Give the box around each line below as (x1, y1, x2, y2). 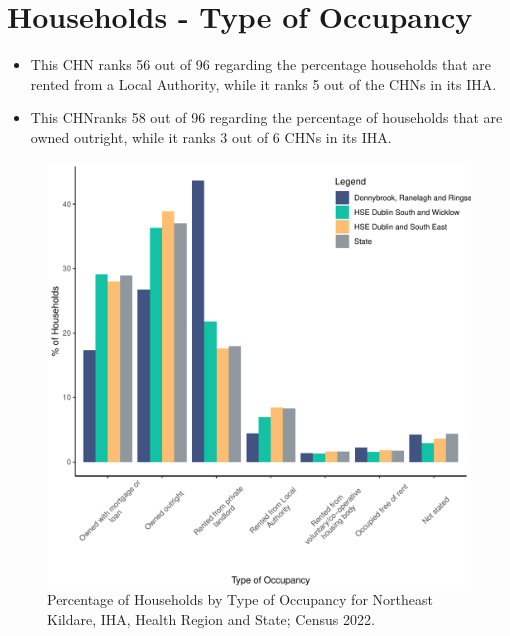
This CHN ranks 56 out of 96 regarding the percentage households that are (30, 54, 491, 75)
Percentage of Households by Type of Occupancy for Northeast (47, 589, 433, 610)
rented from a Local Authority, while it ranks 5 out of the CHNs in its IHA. (30, 73, 497, 94)
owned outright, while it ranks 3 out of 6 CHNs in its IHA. (30, 126, 392, 147)
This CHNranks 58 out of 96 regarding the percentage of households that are (30, 107, 503, 128)
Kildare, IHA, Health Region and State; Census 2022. (47, 608, 375, 629)
